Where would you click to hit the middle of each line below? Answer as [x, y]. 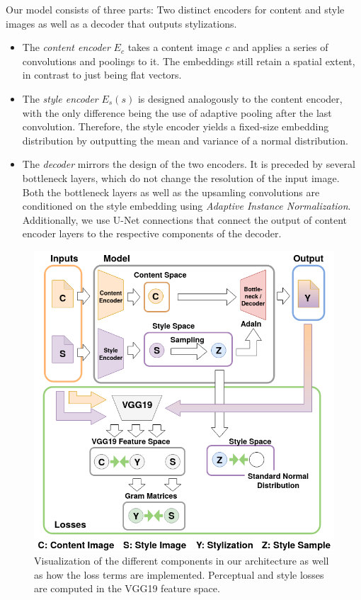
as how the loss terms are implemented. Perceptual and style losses [179, 574]
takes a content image [175, 47]
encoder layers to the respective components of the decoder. [152, 233]
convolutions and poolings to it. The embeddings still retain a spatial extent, [189, 61]
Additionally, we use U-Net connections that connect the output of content [185, 219]
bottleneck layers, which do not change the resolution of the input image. [181, 177]
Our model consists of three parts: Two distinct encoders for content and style [175, 9]
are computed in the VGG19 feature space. [127, 588]
